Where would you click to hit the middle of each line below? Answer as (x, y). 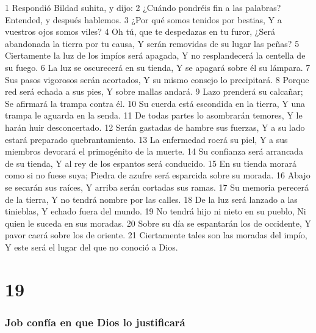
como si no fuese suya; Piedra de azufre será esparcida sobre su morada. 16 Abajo (158, 175)
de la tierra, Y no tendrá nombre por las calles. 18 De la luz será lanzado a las (151, 199)
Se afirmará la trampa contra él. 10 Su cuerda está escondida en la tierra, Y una (155, 103)
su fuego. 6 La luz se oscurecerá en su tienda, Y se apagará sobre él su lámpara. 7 (158, 67)
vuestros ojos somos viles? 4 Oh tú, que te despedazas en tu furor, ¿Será (140, 31)
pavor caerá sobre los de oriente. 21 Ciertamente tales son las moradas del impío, (156, 235)
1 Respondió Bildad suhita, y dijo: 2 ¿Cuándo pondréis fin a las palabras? (143, 7)
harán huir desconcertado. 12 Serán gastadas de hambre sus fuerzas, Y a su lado (155, 127)
